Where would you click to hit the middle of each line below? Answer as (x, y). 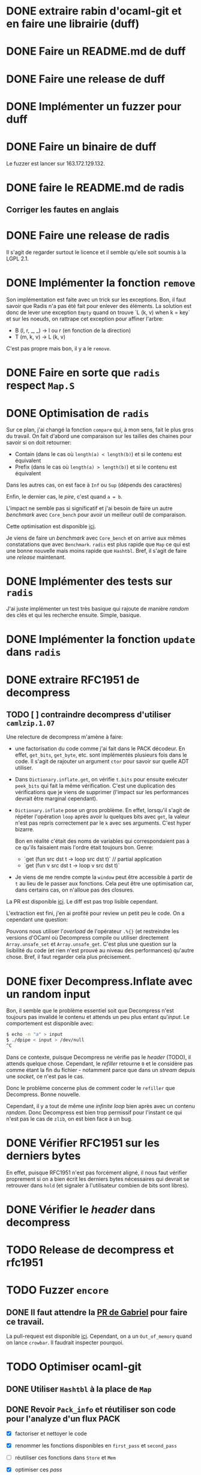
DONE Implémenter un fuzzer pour (94, 106)
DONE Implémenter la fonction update (101, 639)
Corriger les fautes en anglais (63, 210)
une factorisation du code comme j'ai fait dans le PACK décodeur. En (100, 749)
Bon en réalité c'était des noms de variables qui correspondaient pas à (102, 841)
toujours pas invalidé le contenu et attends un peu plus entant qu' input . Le (98, 1017)
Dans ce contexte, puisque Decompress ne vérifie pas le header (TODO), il (98, 1057)
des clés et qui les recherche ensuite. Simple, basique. (73, 615)
